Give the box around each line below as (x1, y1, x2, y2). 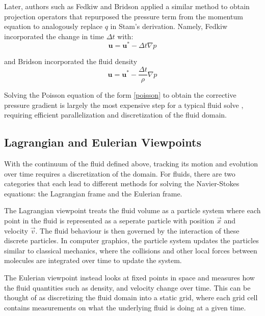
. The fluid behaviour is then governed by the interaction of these (35, 225, 240, 236)
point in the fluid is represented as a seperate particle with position (4, 215, 215, 226)
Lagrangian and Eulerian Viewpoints (4, 134, 201, 150)
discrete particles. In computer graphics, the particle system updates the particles (4, 235, 259, 246)
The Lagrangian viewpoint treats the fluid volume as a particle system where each (4, 205, 261, 216)
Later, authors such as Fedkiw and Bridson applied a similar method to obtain (4, 1, 250, 11)
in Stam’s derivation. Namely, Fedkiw (110, 21, 227, 32)
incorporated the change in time (4, 31, 104, 41)
